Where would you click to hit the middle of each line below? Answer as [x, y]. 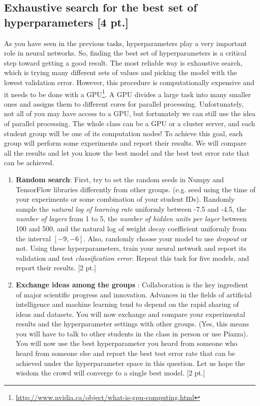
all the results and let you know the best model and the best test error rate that [127, 152]
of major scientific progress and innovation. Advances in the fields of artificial [134, 294]
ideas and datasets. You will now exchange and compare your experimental [130, 314]
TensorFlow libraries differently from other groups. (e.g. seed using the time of [135, 189]
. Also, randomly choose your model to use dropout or [165, 238]
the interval [33, 238]
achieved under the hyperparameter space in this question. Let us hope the [130, 363]
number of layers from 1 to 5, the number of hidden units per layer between [131, 219]
